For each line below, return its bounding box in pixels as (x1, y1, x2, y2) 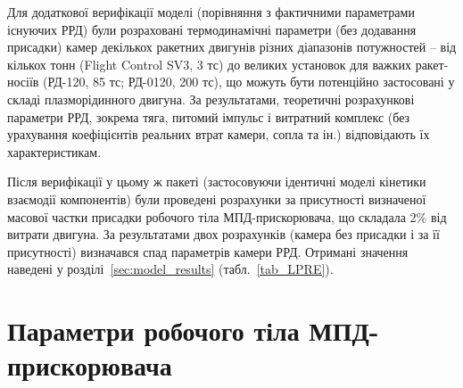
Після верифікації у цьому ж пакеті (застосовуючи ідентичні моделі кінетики (7, 172, 426, 191)
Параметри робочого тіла (7, 312, 300, 349)
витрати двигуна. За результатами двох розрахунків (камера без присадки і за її (7, 225, 440, 244)
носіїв (7, 72, 39, 91)
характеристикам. (7, 142, 102, 161)
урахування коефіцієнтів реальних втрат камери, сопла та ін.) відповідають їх (7, 125, 430, 144)
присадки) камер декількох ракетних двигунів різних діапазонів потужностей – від (7, 37, 457, 56)
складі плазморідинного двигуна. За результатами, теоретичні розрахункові (7, 89, 415, 108)
